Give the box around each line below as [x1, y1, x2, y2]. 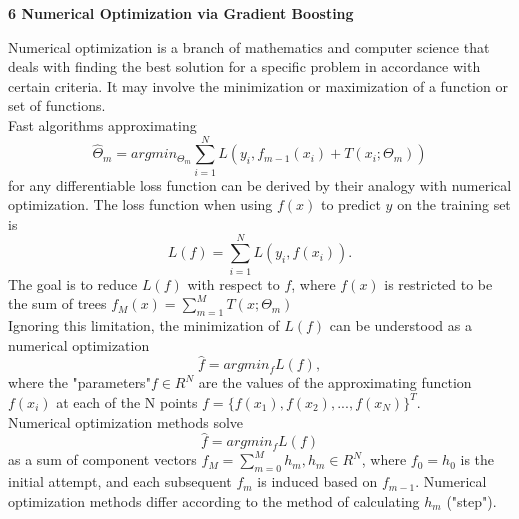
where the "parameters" [8, 372, 151, 393]
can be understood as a [329, 314, 472, 335]
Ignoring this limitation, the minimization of [8, 314, 280, 335]
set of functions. [8, 95, 106, 116]
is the [460, 449, 495, 470]
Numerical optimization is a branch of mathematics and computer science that [8, 36, 490, 57]
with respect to [187, 273, 280, 294]
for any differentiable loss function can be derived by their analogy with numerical [8, 174, 512, 195]
